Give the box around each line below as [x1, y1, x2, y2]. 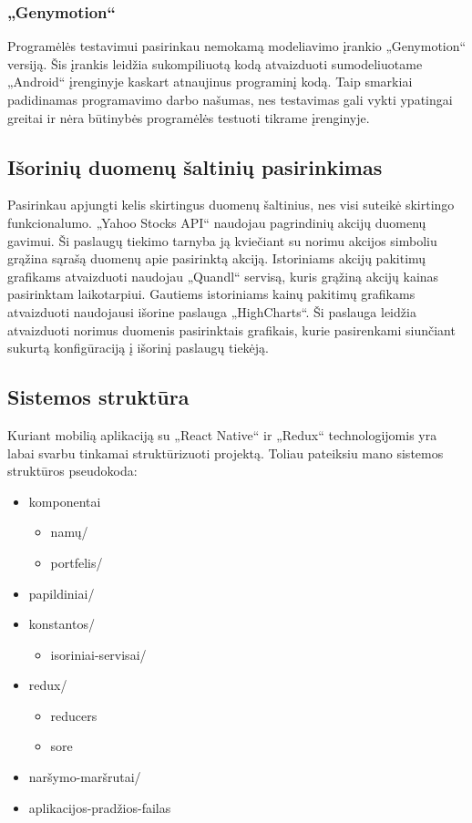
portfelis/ [50, 552, 103, 571]
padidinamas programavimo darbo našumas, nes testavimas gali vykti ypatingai [7, 90, 453, 108]
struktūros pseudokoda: [7, 461, 138, 480]
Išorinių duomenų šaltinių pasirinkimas [7, 152, 383, 180]
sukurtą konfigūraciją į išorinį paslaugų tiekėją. [7, 338, 270, 357]
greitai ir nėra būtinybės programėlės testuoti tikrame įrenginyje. [7, 108, 370, 127]
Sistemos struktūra [7, 383, 190, 411]
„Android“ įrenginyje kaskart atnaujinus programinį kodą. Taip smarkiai [7, 72, 413, 91]
